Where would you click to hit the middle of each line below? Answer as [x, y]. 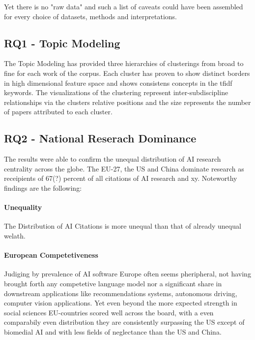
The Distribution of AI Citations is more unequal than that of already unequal [123, 226]
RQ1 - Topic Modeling [62, 43]
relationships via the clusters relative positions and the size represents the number [127, 102]
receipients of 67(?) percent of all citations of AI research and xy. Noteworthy [121, 178]
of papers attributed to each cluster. [58, 112]
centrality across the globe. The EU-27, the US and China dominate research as [124, 168]
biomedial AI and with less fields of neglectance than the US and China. [113, 331]
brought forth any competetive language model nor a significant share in [113, 283]
